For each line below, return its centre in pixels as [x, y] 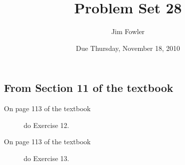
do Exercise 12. [46, 125]
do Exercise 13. [46, 158]
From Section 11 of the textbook [89, 88]
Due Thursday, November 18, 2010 [128, 48]
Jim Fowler [128, 31]
